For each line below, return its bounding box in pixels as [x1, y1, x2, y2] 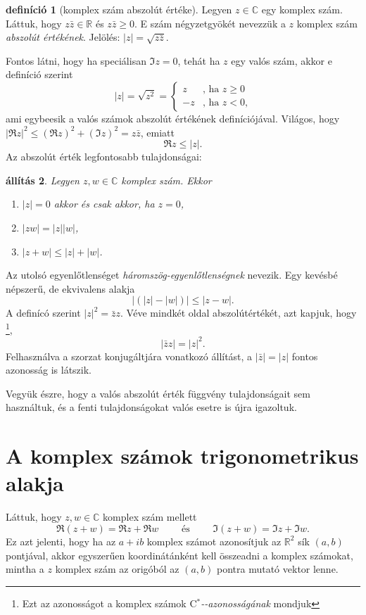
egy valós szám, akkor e [231, 53, 332, 68]
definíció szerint [6, 67, 73, 82]
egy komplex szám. [261, 2, 343, 16]
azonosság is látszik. [6, 362, 92, 377]
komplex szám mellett [103, 509, 197, 524]
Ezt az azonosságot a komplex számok [22, 595, 187, 610]
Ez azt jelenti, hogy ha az [6, 533, 116, 548]
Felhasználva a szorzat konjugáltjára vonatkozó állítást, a [6, 348, 253, 363]
